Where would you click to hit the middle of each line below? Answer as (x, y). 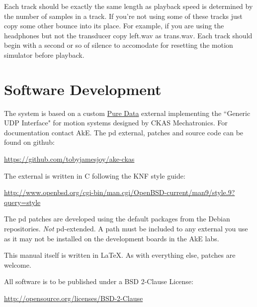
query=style (22, 202)
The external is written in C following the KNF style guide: (95, 175)
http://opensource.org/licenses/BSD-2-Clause (74, 298)
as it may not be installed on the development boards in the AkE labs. (112, 238)
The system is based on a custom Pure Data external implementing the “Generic (127, 113)
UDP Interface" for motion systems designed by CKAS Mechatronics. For (116, 123)
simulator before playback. (44, 54)
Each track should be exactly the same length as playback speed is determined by (128, 6)
